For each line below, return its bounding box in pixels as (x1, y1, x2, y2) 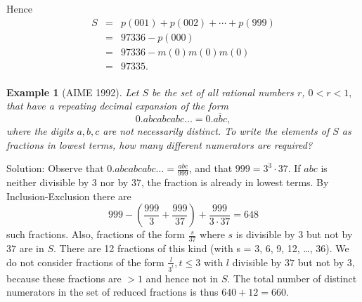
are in (19, 241, 44, 256)
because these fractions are (6, 270, 122, 285)
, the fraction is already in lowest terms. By (141, 175, 329, 190)
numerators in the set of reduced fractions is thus (6, 284, 219, 299)
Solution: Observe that (6, 161, 104, 176)
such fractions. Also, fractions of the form (6, 227, 185, 242)
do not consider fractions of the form (6, 254, 164, 269)
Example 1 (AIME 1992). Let (6, 84, 139, 99)
